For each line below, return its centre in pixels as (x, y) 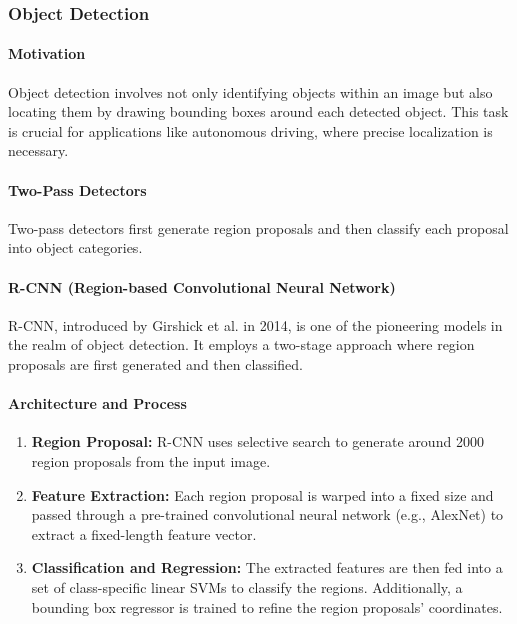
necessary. (38, 150)
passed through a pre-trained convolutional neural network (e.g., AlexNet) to (267, 514)
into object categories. (75, 247)
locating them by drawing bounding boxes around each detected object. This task (258, 111)
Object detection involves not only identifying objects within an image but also (250, 91)
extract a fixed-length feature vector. (144, 533)
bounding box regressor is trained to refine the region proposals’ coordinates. (267, 606)
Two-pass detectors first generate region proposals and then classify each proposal (258, 227)
